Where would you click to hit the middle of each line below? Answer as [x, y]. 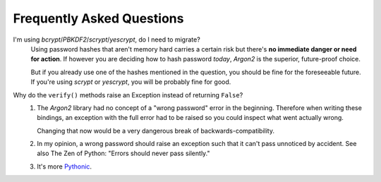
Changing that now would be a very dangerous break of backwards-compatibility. [156, 131]
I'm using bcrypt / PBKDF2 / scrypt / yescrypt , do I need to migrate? [107, 40]
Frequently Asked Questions [98, 18]
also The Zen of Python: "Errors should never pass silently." [123, 153]
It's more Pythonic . [64, 166]
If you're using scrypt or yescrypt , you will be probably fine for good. [131, 82]
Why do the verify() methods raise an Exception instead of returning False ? [128, 95]
